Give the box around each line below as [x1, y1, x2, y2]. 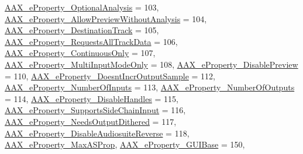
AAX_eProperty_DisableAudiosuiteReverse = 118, [5, 127, 190, 139]
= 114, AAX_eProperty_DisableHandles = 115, [5, 92, 178, 104]
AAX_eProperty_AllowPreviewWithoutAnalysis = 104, [5, 12, 207, 24]
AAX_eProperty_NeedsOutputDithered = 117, [5, 115, 177, 127]
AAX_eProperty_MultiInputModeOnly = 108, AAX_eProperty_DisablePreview [5, 58, 298, 70]
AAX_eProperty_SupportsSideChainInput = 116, [5, 104, 186, 116]
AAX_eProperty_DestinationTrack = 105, [5, 24, 159, 36]
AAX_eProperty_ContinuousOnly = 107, [5, 47, 156, 59]
